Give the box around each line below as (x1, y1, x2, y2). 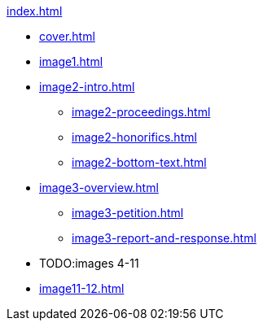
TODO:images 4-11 (39, 256, 139, 270)
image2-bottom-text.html (72, 155, 207, 169)
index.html (7, 4, 63, 18)
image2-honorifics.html (72, 130, 197, 144)
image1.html (39, 54, 103, 68)
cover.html (39, 29, 95, 43)
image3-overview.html (39, 181, 159, 194)
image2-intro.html (39, 80, 135, 94)
